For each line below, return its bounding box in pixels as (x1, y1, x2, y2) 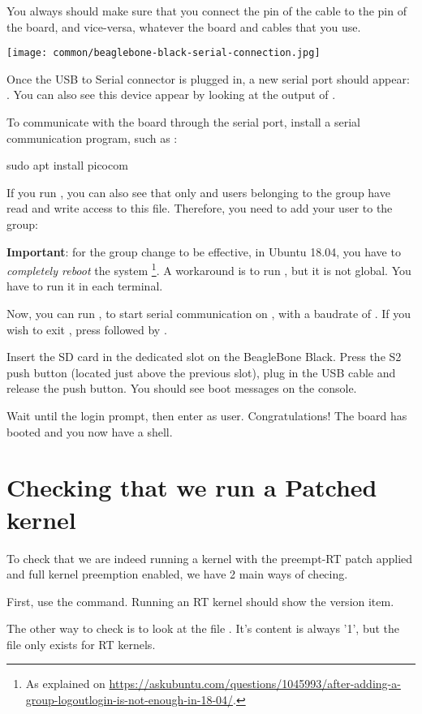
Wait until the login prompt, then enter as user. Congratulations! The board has (6, 407, 407, 424)
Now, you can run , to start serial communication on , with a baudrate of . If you (6, 305, 411, 322)
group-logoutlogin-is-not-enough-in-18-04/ (25, 691, 234, 708)
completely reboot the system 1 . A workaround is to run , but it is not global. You (6, 260, 411, 278)
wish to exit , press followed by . (6, 320, 167, 338)
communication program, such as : (6, 129, 178, 146)
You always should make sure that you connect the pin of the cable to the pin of (6, 2, 407, 19)
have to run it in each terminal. (6, 277, 163, 295)
